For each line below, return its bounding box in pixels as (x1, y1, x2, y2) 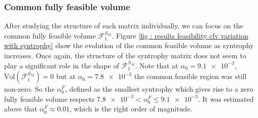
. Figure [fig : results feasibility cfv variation (112, 30, 248, 41)
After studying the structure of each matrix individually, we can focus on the (4, 20, 243, 31)
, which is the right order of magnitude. (69, 103, 193, 114)
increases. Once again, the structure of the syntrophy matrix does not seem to (4, 50, 246, 60)
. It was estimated (198, 93, 254, 104)
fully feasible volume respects (4, 93, 95, 104)
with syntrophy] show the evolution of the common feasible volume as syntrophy (4, 40, 254, 51)
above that (4, 103, 38, 114)
